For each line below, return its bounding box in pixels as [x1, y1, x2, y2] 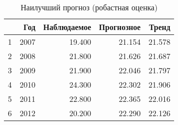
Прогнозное [99, 21, 141, 32]
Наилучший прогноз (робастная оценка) [21, 1, 158, 13]
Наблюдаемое [43, 21, 91, 32]
